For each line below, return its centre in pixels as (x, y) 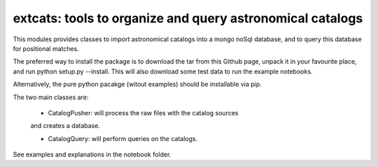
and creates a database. (65, 126)
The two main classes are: (51, 97)
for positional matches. (46, 48)
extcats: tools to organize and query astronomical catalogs (188, 18)
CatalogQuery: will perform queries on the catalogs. (123, 138)
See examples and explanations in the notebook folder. (92, 154)
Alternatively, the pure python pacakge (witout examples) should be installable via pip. (137, 85)
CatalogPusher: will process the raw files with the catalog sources (143, 112)
